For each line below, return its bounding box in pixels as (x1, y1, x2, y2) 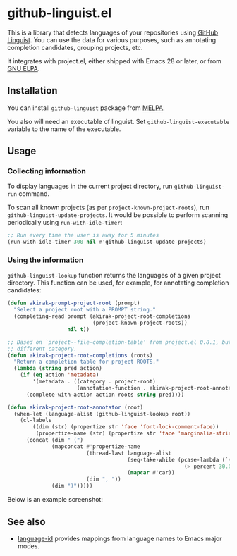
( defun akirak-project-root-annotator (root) (7, 404, 143, 411)
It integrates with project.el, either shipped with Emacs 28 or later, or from (7, 56, 222, 65)
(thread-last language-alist (85, 450, 172, 457)
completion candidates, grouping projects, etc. (7, 43, 143, 51)
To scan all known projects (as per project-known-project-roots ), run (7, 203, 209, 212)
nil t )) (67, 326, 90, 333)
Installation (7, 85, 58, 97)
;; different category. (7, 345, 78, 352)
